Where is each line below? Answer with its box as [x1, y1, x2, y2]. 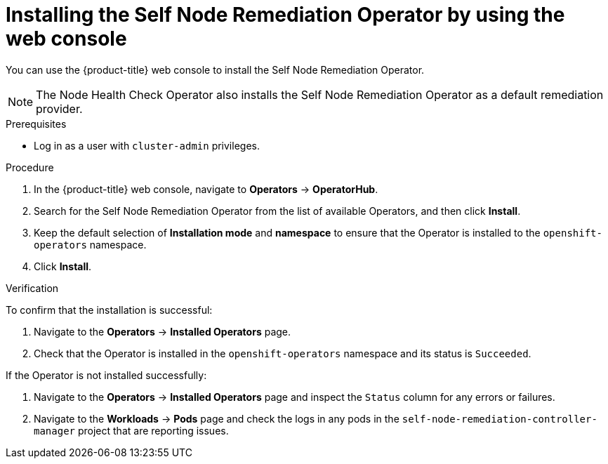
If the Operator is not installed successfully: [6, 369, 207, 381]
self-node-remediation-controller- [402, 413, 597, 425]
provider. [36, 101, 83, 116]
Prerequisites [6, 117, 67, 130]
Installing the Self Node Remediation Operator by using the [6, 3, 565, 27]
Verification [6, 281, 59, 294]
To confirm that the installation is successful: [6, 303, 213, 316]
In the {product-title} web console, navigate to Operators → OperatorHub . [34, 183, 378, 195]
